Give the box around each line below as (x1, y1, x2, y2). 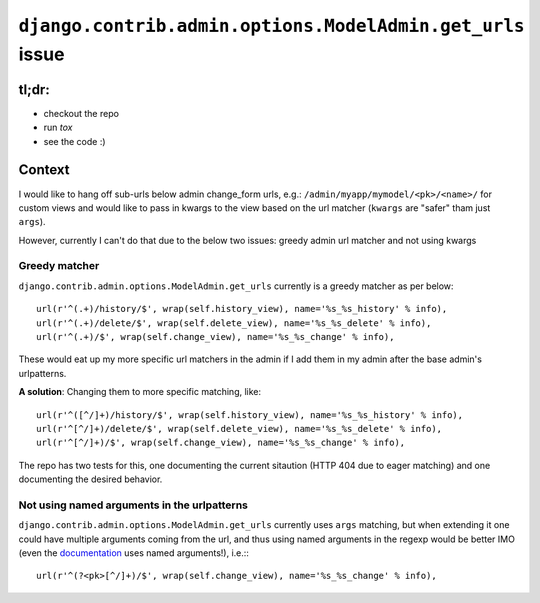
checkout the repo (43, 107, 120, 119)
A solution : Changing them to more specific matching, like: (18, 386, 262, 398)
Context (18, 161, 70, 179)
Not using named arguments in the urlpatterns (18, 498, 249, 512)
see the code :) (43, 135, 106, 147)
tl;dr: (18, 81, 50, 98)
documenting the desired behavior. (18, 473, 163, 485)
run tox (43, 121, 73, 134)
